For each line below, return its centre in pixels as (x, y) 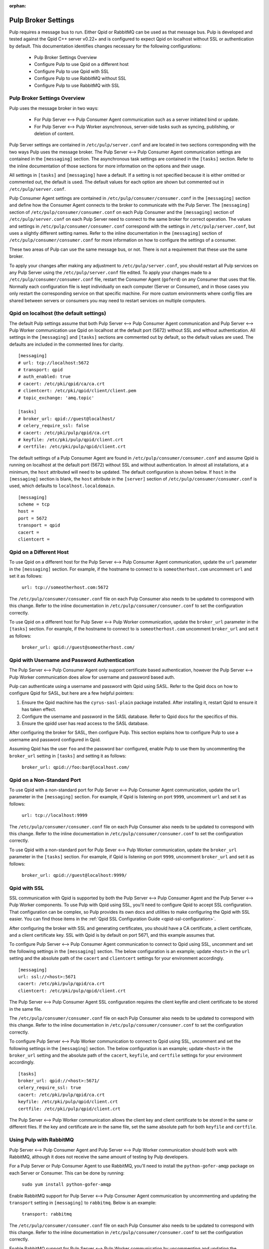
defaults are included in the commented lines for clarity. (67, 344)
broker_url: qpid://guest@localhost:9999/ (74, 875)
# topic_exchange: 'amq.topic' (56, 398)
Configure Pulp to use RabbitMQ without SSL (80, 78)
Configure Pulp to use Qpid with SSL (71, 71)
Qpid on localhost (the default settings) (58, 313)
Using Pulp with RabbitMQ (42, 1140)
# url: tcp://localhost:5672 (54, 363)
